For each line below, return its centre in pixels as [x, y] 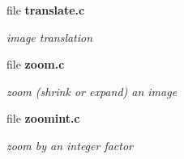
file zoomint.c [43, 118]
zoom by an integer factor [70, 145]
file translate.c [46, 10]
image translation [50, 37]
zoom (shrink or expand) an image [92, 91]
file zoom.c [36, 64]
